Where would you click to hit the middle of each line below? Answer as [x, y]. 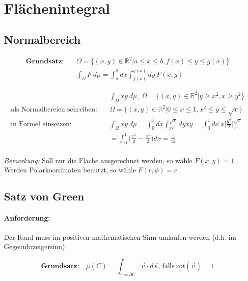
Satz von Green [44, 196]
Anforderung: [27, 218]
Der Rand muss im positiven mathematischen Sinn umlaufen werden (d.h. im [120, 237]
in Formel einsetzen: [41, 124]
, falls [166, 266]
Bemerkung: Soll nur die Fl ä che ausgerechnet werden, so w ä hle [98, 160]
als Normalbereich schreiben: [54, 110]
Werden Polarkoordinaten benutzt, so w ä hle [70, 170]
